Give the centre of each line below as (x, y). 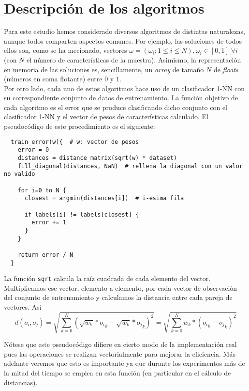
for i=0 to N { (42, 190)
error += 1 (49, 223)
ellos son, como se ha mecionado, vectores (66, 50)
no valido (20, 174)
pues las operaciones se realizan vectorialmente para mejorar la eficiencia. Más (120, 353)
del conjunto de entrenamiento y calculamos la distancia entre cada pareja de (118, 297)
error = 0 (33, 150)
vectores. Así (23, 307)
